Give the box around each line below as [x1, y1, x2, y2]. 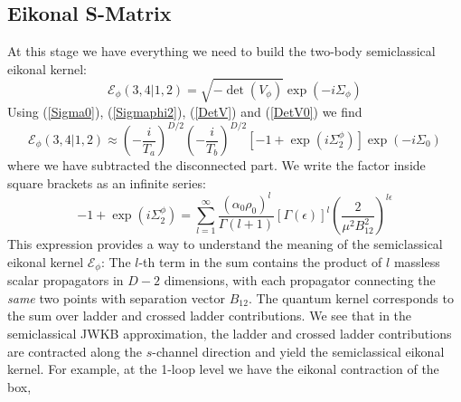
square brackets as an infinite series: [7, 173, 206, 192]
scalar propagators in [7, 271, 124, 290]
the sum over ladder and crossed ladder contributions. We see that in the [7, 306, 412, 325]
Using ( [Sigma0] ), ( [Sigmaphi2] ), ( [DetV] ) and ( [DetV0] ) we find [7, 101, 362, 120]
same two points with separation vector [7, 288, 226, 307]
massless [393, 252, 440, 271]
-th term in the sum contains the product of [138, 252, 382, 271]
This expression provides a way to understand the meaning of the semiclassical [7, 234, 443, 254]
